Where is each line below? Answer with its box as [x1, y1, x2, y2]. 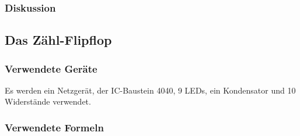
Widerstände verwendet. [5, 95, 91, 108]
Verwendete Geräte [5, 61, 97, 76]
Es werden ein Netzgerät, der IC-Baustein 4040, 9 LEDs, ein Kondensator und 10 [5, 84, 296, 96]
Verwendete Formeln [5, 120, 104, 134]
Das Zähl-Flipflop [5, 31, 112, 49]
